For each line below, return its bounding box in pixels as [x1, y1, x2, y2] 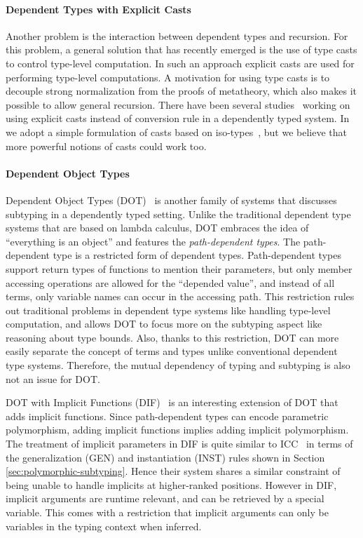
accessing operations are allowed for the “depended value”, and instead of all [6, 275, 335, 290]
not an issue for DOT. [6, 371, 100, 386]
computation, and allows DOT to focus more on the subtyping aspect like [6, 316, 322, 331]
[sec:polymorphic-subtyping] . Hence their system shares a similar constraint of [6, 464, 341, 478]
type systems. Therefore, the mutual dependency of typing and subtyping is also [6, 358, 350, 372]
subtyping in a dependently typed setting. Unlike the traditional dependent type [6, 206, 351, 221]
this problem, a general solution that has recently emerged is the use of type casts [6, 42, 357, 57]
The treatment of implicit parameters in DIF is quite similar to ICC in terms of [6, 436, 353, 451]
